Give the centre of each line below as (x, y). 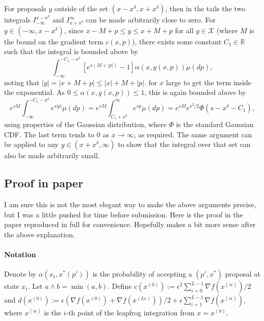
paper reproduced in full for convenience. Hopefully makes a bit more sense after (130, 224)
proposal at (243, 274)
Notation (20, 254)
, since (74, 30)
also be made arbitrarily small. (52, 155)
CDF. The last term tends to (49, 134)
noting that (22, 82)
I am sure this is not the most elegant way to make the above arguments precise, (130, 204)
